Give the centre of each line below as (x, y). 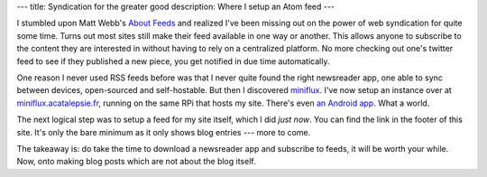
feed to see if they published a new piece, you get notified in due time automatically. (173, 61)
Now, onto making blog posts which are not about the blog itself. (136, 162)
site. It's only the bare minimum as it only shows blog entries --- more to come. (164, 132)
